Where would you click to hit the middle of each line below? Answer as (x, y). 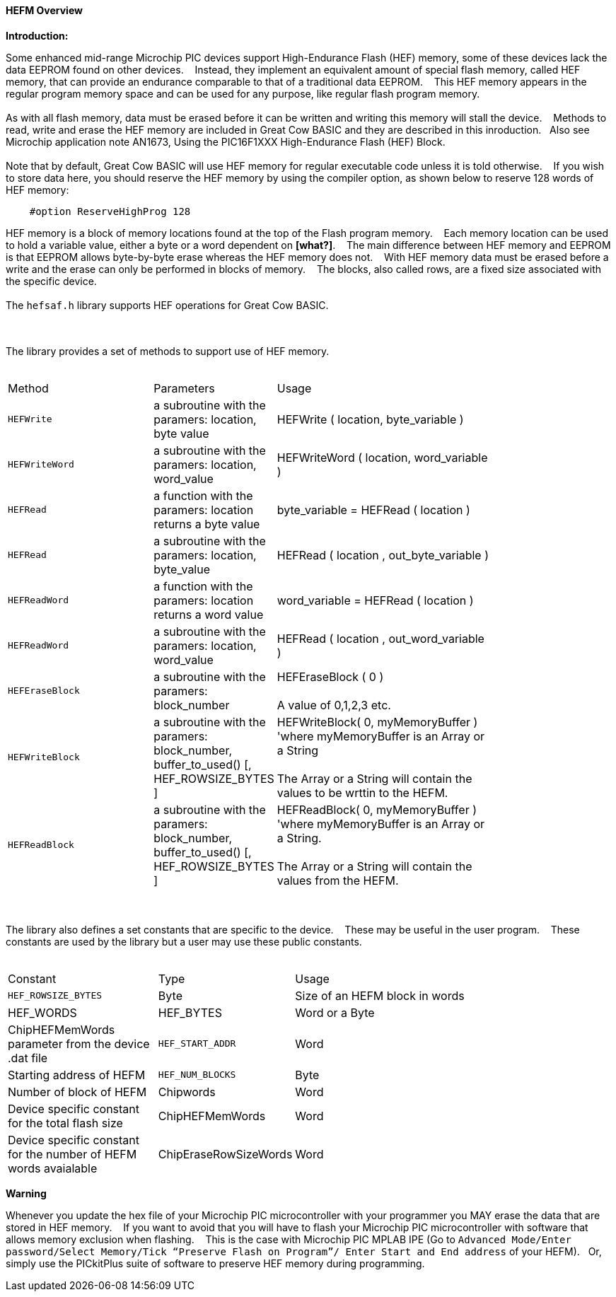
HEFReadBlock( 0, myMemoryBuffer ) (377, 809)
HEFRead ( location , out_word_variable (380, 638)
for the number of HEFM (72, 1154)
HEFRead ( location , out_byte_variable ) (383, 555)
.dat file (28, 1058)
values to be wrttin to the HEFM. (362, 792)
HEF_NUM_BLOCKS (197, 1075)
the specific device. (51, 281)
